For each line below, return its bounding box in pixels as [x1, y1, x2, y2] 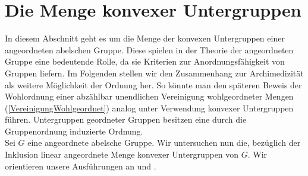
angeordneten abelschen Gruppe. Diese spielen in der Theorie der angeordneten [5, 43, 294, 56]
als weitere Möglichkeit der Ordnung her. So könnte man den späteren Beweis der [5, 78, 302, 91]
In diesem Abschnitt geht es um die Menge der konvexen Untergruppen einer [5, 32, 285, 44]
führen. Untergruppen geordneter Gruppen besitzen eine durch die [5, 113, 247, 126]
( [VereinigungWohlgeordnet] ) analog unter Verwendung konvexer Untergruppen [5, 101, 294, 114]
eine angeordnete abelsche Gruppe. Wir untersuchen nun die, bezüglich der [27, 136, 301, 149]
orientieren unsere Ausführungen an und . [5, 159, 156, 172]
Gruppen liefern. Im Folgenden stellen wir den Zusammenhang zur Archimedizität [5, 66, 304, 79]
